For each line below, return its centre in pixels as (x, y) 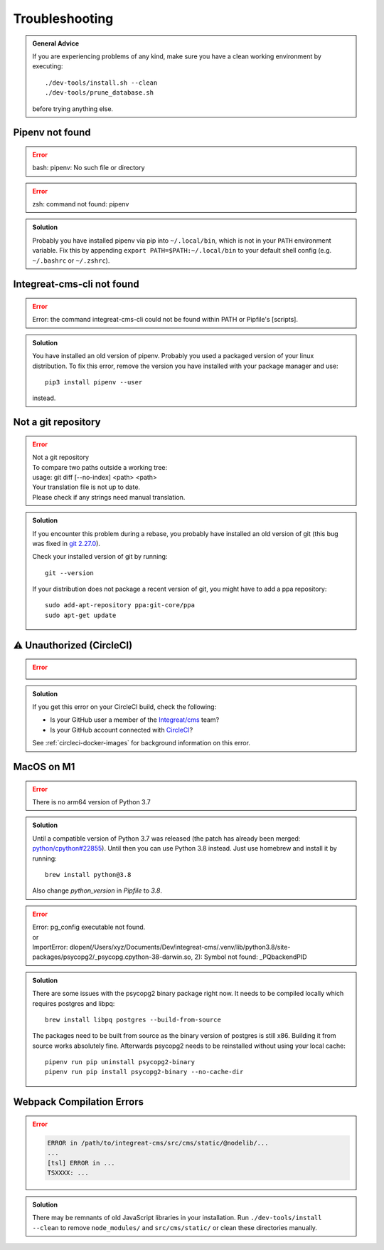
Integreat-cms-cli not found (76, 284)
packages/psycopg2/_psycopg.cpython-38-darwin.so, (113, 957)
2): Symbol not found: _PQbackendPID (251, 957)
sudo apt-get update (81, 615)
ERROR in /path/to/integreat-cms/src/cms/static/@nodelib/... (158, 1143)
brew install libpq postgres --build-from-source (133, 1019)
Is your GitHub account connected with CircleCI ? (122, 730)
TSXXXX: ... (68, 1173)
